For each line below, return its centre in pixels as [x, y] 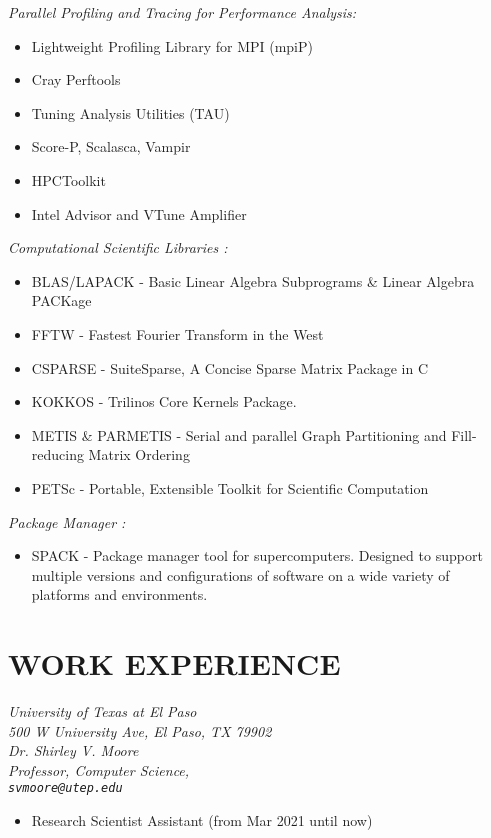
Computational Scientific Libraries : [118, 247]
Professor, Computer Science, [99, 769]
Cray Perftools [76, 79]
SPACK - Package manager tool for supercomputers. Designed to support [257, 555]
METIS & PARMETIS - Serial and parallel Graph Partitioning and [239, 434]
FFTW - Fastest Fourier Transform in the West [177, 333]
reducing [57, 454]
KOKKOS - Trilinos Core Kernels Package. [164, 401]
